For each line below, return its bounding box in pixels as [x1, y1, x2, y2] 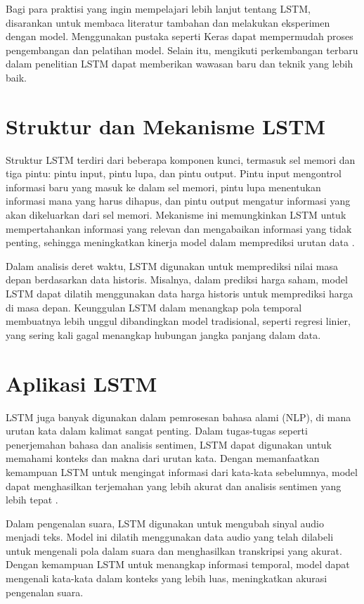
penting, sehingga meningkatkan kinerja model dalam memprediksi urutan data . [6, 235, 355, 250]
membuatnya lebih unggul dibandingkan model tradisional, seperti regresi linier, [6, 314, 351, 328]
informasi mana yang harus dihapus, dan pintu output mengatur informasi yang [6, 193, 351, 208]
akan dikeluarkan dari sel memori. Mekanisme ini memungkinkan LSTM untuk [6, 207, 346, 222]
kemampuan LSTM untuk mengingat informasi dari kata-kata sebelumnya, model [6, 464, 358, 479]
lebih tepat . [6, 492, 58, 507]
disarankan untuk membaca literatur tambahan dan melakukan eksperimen [6, 15, 330, 30]
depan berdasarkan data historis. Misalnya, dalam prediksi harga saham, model [6, 272, 348, 287]
